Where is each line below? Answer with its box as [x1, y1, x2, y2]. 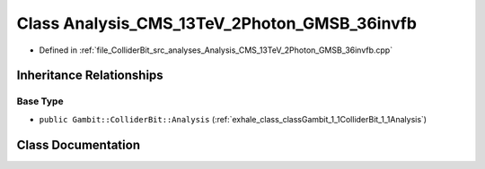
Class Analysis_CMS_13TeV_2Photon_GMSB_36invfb [16, 13, 418, 33]
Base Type [16, 95, 64, 107]
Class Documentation [16, 137, 141, 152]
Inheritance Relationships [16, 68, 163, 83]
